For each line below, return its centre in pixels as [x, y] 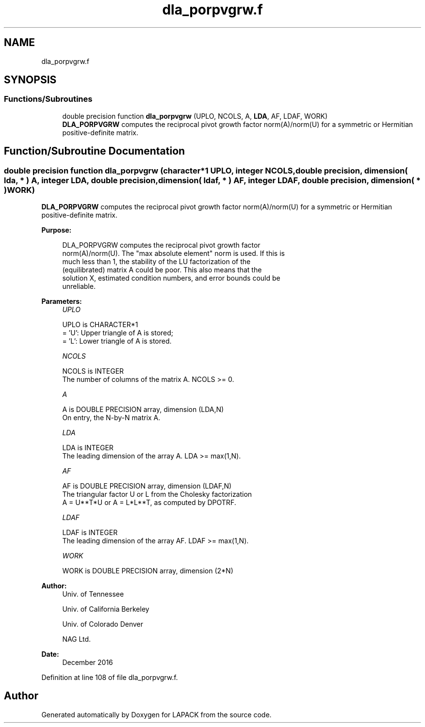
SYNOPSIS [30, 80]
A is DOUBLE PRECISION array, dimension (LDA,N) [143, 410]
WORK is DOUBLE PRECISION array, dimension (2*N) [148, 571]
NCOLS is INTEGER [93, 371]
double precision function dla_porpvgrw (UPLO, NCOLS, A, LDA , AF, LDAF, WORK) [195, 116]
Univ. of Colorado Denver [103, 624]
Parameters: [62, 301]
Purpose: [57, 230]
